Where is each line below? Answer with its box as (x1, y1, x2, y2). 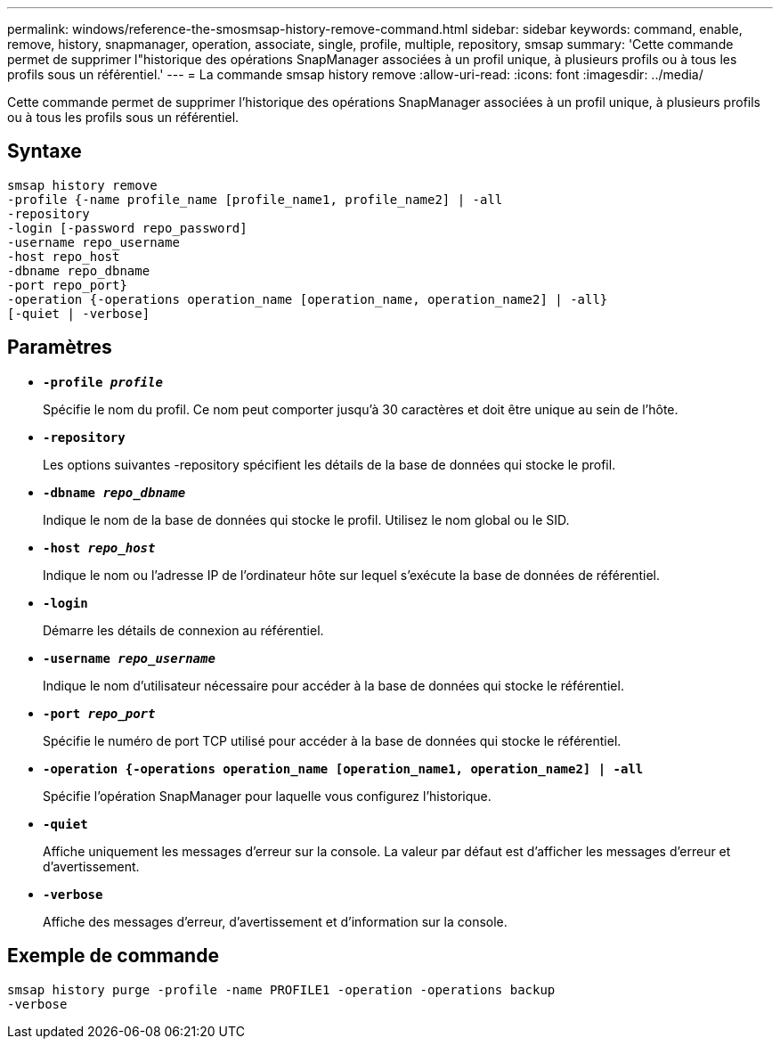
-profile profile (43, 374, 163, 389)
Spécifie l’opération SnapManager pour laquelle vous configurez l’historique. (43, 788, 492, 804)
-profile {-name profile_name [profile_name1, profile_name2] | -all (7, 192, 503, 207)
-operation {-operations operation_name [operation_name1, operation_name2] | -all (43, 761, 644, 776)
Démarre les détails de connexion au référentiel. (43, 622, 324, 638)
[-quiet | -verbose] (7, 306, 150, 321)
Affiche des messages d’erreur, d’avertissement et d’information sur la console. (43, 913, 508, 929)
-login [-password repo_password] (7, 220, 248, 235)
